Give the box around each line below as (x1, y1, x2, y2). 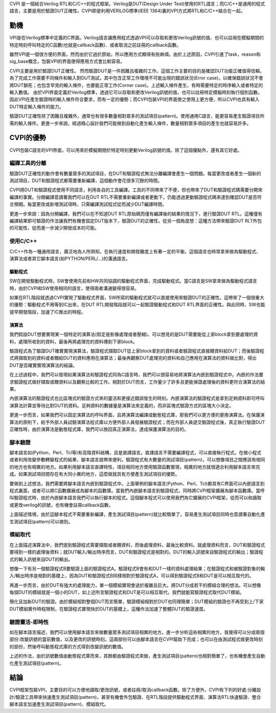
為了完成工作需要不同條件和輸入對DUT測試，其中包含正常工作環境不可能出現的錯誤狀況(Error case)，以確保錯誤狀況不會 (9, 75, 263, 81)
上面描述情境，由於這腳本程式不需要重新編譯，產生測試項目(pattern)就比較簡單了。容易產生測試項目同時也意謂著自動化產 (9, 511, 265, 518)
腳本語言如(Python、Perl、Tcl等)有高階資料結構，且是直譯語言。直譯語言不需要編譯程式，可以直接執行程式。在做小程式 (9, 450, 262, 456)
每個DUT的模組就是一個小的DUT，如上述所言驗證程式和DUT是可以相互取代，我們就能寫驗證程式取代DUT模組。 (9, 589, 245, 595)
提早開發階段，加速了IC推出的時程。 (9, 308, 86, 315)
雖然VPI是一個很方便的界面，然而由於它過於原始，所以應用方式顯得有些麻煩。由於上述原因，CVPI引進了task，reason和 (9, 51, 261, 57)
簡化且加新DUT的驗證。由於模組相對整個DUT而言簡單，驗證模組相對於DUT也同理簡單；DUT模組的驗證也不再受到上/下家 (9, 598, 264, 605)
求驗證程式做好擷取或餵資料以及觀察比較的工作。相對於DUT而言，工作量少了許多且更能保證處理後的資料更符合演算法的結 (9, 378, 265, 385)
